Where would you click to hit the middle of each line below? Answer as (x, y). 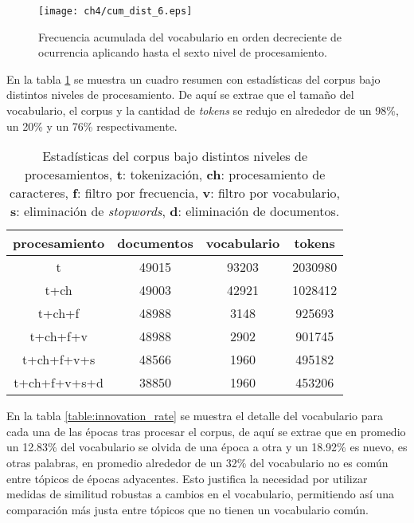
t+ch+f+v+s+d (59, 383)
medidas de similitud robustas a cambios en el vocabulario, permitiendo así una (201, 494)
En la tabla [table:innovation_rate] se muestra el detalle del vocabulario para (195, 416)
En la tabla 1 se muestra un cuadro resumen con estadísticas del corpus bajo (193, 79)
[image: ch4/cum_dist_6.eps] (115, 11)
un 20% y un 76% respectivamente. (92, 126)
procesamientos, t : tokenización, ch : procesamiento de (175, 175)
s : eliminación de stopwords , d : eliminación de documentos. (175, 211)
